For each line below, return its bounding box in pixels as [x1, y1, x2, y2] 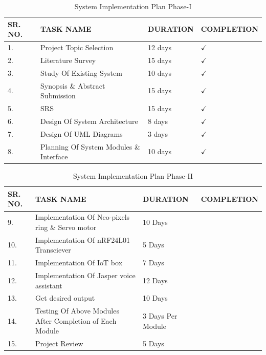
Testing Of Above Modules [35, 305, 119, 316]
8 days [148, 115, 168, 126]
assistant [35, 280, 62, 290]
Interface [40, 151, 68, 162]
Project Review [35, 338, 83, 349]
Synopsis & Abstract [40, 80, 105, 91]
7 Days [143, 257, 164, 268]
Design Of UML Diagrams [40, 128, 123, 139]
